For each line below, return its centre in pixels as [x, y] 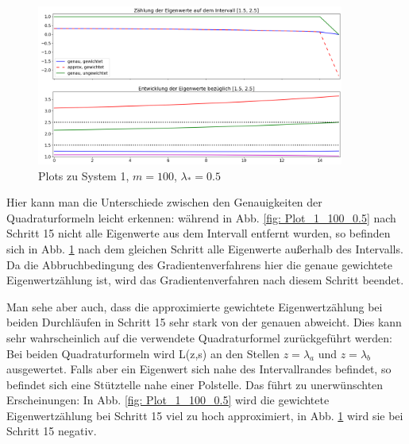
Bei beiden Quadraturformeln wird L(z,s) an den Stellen [143, 353]
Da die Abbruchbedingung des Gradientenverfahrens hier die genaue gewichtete [199, 264]
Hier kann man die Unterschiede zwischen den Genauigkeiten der [164, 202]
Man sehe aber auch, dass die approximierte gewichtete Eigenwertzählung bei [195, 306]
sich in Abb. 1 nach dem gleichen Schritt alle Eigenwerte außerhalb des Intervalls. [205, 248]
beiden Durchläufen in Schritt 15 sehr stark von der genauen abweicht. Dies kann [204, 322]
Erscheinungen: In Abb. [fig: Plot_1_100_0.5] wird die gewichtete [168, 400]
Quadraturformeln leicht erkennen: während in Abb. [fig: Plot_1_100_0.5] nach [201, 217]
